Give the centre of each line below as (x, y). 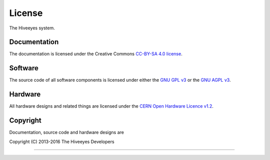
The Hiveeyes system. (32, 28)
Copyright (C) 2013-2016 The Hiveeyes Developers (62, 142)
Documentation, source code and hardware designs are (67, 133)
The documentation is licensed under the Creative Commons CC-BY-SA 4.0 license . (96, 54)
